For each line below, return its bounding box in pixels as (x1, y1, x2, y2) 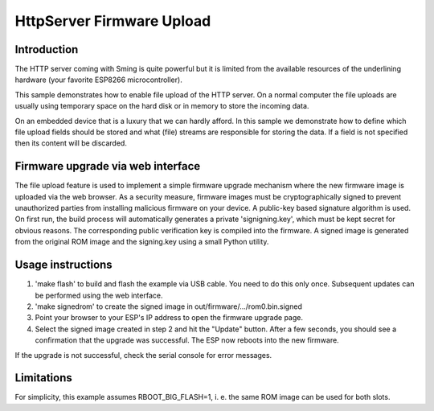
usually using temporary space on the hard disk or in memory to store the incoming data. (14, 101, 309, 111)
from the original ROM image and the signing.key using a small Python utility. (14, 237, 269, 247)
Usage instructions (14, 258, 113, 272)
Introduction (14, 43, 79, 56)
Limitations (14, 371, 72, 385)
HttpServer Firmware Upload (14, 12, 211, 30)
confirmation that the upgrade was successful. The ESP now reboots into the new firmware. (35, 335, 339, 345)
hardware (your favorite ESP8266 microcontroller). (14, 75, 182, 84)
